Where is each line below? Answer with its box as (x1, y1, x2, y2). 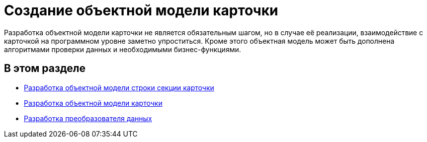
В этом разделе (4, 62, 86, 75)
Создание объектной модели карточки (4, 2, 278, 19)
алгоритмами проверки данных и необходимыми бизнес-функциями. (4, 45, 241, 54)
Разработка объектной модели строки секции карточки (24, 83, 214, 92)
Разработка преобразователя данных (24, 114, 152, 123)
